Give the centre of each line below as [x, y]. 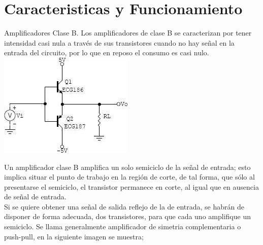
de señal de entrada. [35, 197]
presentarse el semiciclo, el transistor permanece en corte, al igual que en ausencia [131, 186]
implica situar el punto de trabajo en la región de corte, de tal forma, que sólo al [129, 177]
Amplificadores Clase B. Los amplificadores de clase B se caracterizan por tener [128, 33]
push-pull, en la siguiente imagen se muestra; [74, 236]
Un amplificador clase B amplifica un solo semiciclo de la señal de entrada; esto [127, 167]
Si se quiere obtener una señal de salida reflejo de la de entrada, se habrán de [124, 206]
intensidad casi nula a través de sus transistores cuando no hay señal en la [119, 42]
